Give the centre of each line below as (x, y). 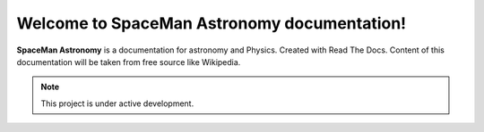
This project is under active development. (117, 103)
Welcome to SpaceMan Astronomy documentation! (212, 23)
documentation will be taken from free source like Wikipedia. (129, 62)
